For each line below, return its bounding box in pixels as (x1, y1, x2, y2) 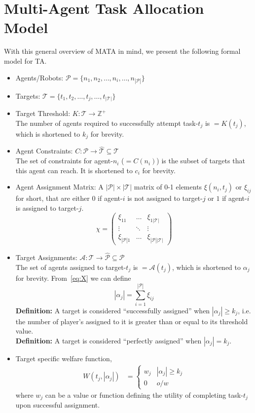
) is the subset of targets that (156, 155, 245, 166)
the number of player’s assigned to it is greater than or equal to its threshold (15, 316, 248, 326)
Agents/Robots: (15, 72, 64, 82)
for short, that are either (15, 193, 90, 203)
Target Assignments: (15, 252, 77, 263)
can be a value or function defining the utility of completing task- (45, 390, 243, 400)
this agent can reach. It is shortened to (15, 165, 133, 175)
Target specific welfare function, (15, 353, 112, 363)
